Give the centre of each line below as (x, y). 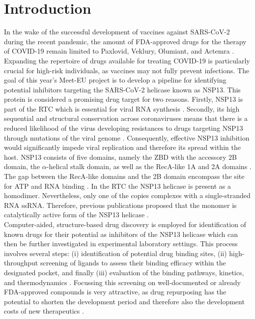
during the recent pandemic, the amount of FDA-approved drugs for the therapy (125, 41)
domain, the (22, 166)
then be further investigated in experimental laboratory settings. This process (121, 244)
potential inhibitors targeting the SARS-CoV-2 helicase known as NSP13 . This (122, 89)
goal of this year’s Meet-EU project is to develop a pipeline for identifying (115, 80)
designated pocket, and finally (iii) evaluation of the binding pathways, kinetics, (124, 272)
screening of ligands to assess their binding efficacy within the (133, 263)
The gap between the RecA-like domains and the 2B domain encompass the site (124, 176)
